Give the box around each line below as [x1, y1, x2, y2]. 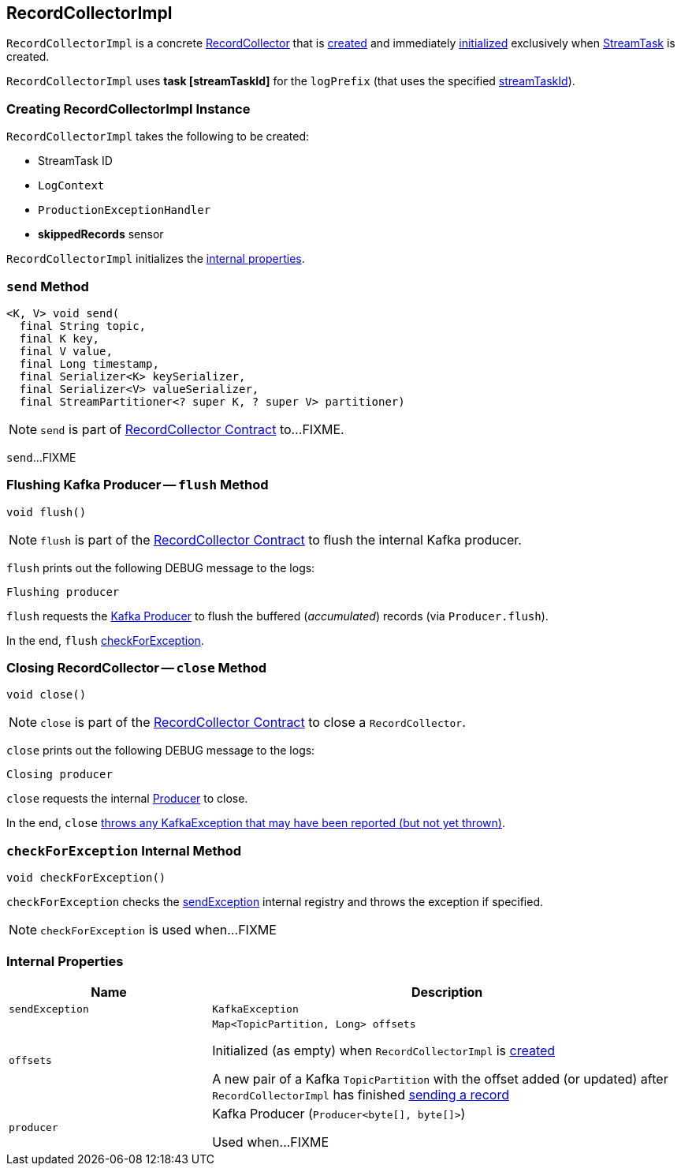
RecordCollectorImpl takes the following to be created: [6, 129, 310, 144]
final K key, [19, 331, 100, 345]
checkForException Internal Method [6, 842, 241, 859]
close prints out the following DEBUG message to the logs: [6, 743, 315, 758]
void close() [6, 688, 87, 702]
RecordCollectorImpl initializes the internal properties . [6, 252, 305, 266]
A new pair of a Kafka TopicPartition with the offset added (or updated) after [212, 1070, 668, 1087]
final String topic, [19, 319, 147, 332]
